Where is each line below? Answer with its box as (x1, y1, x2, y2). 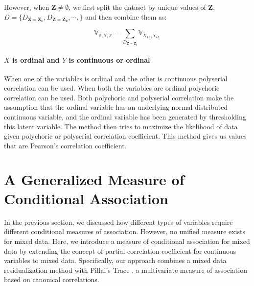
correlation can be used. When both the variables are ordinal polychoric (4, 83, 220, 93)
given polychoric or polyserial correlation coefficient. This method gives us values (4, 131, 247, 141)
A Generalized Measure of (4, 169, 185, 189)
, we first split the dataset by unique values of (69, 2, 206, 12)
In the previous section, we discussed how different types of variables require (4, 216, 233, 227)
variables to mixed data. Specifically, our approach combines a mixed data (4, 255, 227, 265)
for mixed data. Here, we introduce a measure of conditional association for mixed (4, 236, 250, 246)
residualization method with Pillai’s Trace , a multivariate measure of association (4, 264, 247, 275)
